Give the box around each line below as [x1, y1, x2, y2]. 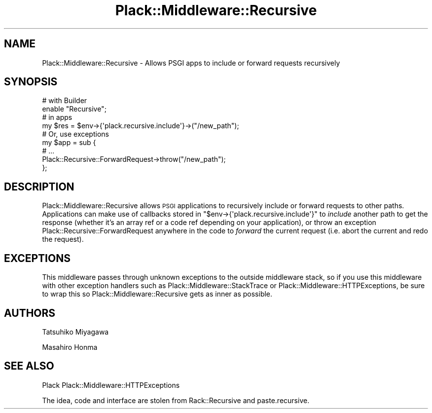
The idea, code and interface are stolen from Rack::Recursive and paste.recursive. [42, 396, 310, 405]
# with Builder [42, 96, 87, 105]
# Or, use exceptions [42, 130, 109, 139]
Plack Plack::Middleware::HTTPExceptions [42, 380, 180, 389]
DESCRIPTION [4, 180, 74, 193]
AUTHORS [4, 306, 56, 319]
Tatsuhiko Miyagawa [42, 327, 109, 336]
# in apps [42, 113, 72, 122]
